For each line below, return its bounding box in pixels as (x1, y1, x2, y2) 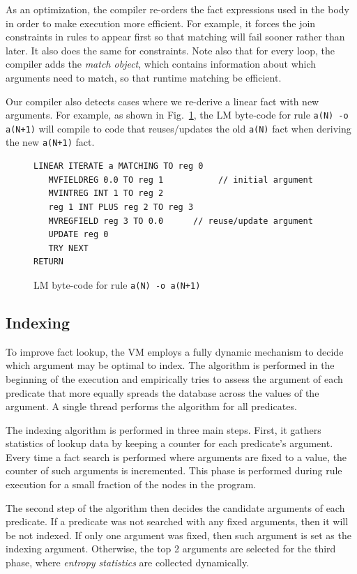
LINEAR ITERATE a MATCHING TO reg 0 (33, 161, 204, 172)
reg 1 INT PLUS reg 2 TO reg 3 (48, 202, 194, 212)
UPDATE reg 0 (48, 229, 109, 240)
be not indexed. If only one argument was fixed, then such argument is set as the (6, 527, 351, 542)
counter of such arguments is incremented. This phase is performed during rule (6, 463, 342, 478)
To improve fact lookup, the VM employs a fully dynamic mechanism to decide (6, 344, 344, 358)
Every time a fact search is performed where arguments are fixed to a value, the (6, 449, 347, 464)
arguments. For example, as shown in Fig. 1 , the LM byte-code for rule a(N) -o (6, 107, 349, 122)
